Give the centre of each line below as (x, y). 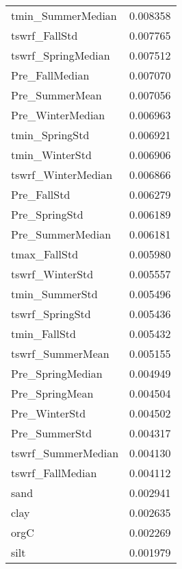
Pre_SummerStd (52, 433)
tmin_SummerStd (54, 294)
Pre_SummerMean (56, 95)
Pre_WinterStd (49, 413)
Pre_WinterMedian (58, 115)
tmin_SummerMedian (64, 15)
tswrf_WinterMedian (62, 174)
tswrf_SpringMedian (61, 55)
